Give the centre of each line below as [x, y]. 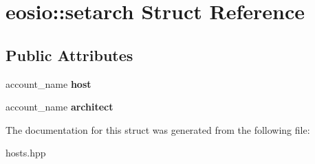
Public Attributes [69, 55]
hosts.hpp [26, 153]
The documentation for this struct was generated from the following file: [158, 129]
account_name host [48, 83]
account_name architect [59, 107]
